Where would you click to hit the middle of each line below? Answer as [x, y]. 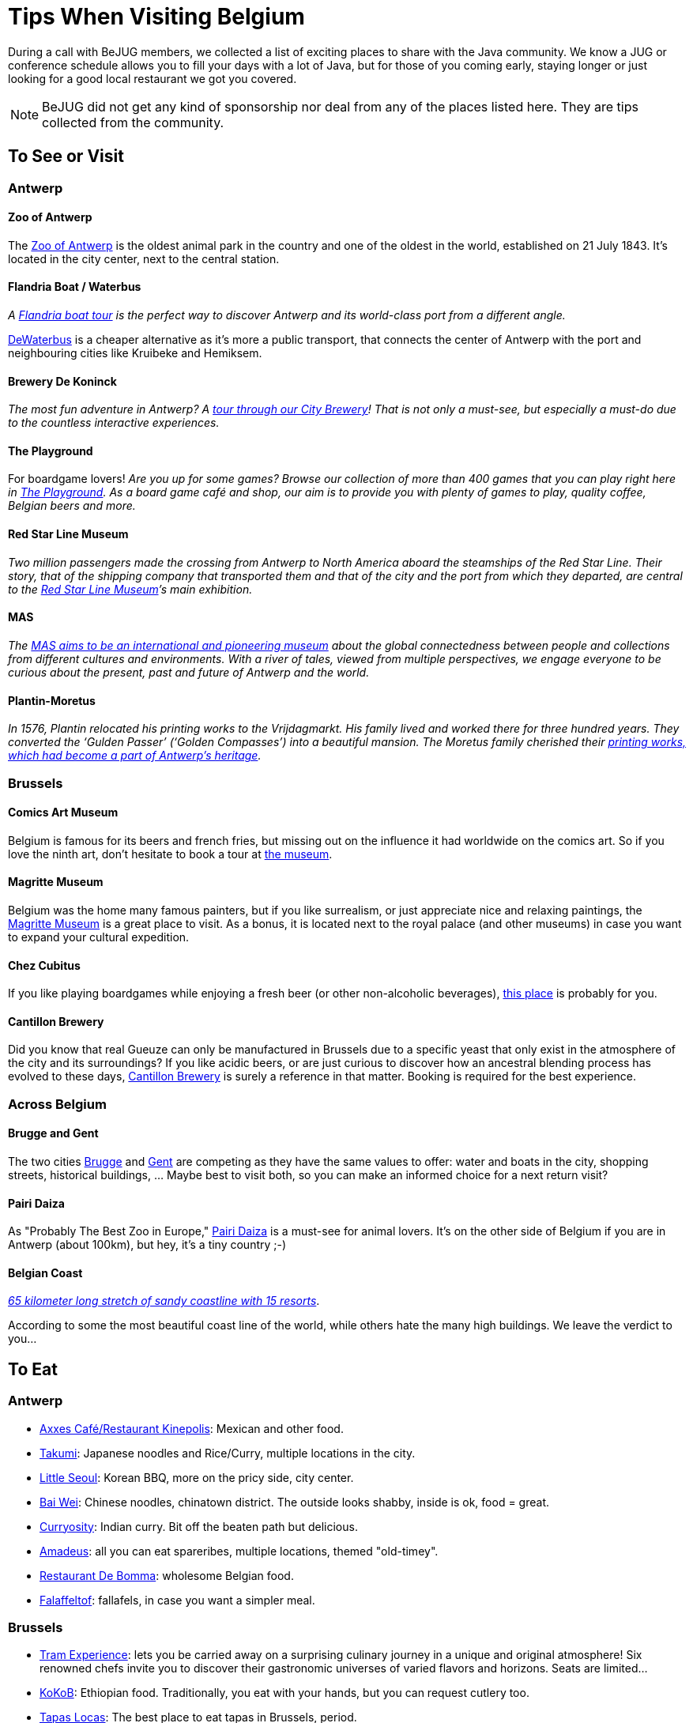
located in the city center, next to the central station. [144, 258]
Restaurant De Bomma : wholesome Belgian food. [167, 1575]
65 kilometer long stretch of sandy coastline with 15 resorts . [164, 1301]
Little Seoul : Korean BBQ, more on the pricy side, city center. [197, 1477]
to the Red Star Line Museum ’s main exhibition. [130, 589]
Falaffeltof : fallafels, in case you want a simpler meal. [177, 1600]
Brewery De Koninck [62, 381]
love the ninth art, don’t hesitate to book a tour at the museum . [170, 854]
